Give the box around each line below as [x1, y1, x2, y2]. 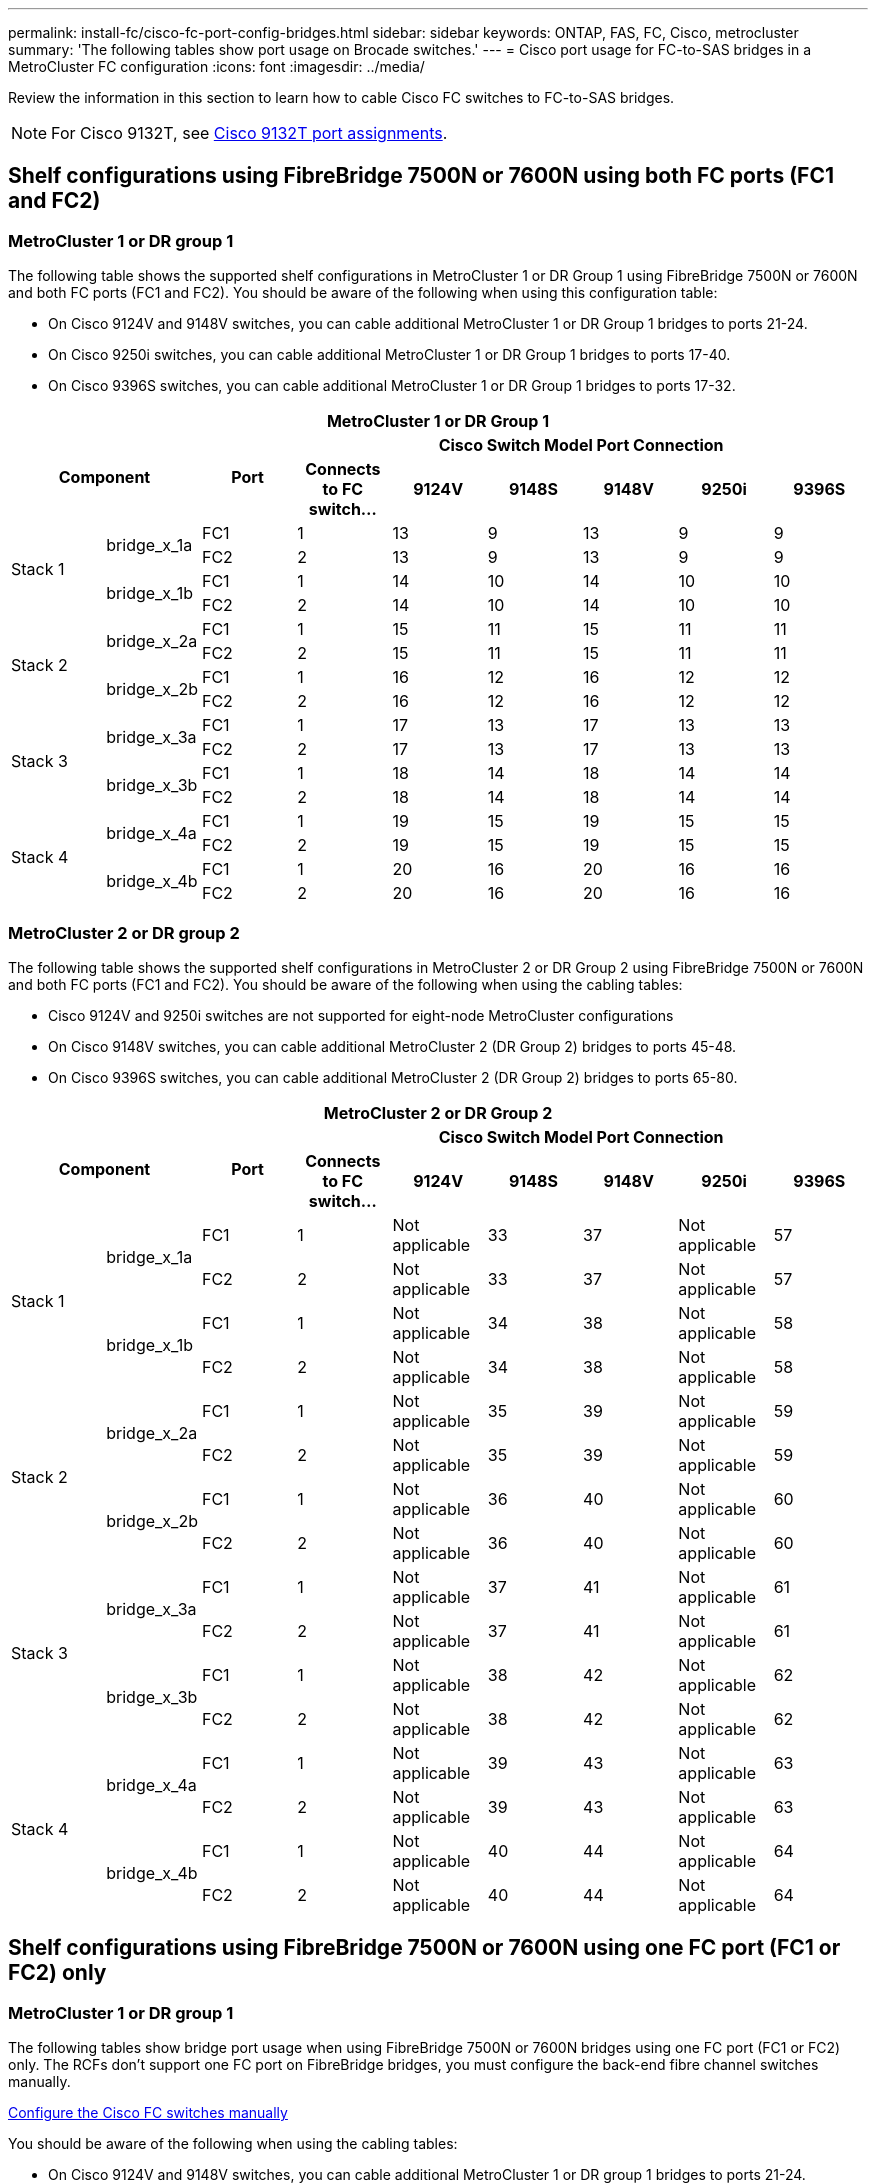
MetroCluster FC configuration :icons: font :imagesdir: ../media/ [8, 58, 425, 75]
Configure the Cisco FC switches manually [8, 2104, 288, 2122]
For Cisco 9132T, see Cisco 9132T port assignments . [51, 123, 448, 143]
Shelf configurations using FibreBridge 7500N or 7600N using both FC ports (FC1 [8, 163, 834, 189]
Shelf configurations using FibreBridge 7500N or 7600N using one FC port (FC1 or [8, 1935, 841, 1961]
